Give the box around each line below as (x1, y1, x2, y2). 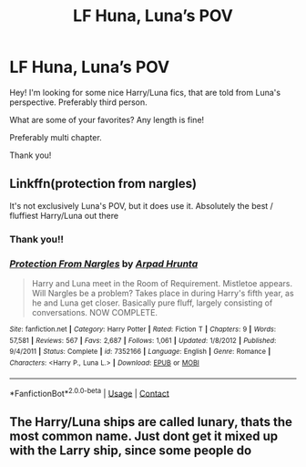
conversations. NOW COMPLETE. (31, 306, 158, 317)
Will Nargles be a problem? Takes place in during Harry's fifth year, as (31, 287, 294, 298)
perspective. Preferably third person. (9, 97, 148, 108)
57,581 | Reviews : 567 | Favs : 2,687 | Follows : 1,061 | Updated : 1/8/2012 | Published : (9, 336, 277, 345)
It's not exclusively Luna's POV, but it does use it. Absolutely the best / (9, 200, 273, 211)
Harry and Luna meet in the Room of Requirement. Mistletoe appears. (31, 277, 293, 288)
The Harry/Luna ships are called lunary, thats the (9, 414, 293, 430)
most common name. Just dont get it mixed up (9, 428, 279, 443)
